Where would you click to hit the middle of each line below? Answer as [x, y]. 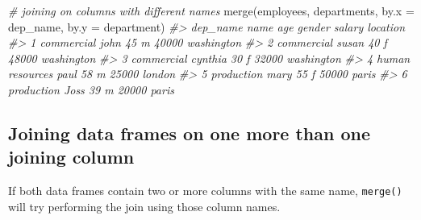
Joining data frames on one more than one [190, 133]
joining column [71, 157]
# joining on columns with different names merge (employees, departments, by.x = [211, 10]
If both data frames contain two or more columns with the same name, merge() [205, 191]
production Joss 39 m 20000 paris [91, 89]
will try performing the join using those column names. [144, 206]
